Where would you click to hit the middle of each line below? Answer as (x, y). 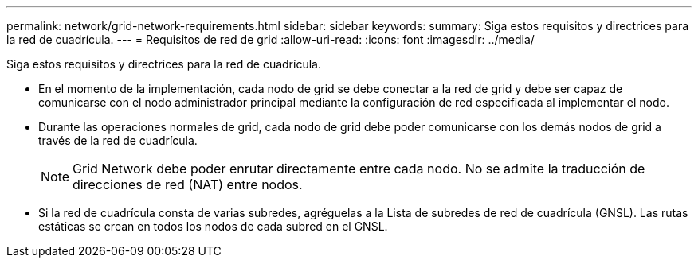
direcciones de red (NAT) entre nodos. (188, 184)
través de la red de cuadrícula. (118, 140)
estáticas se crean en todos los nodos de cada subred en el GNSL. (213, 226)
